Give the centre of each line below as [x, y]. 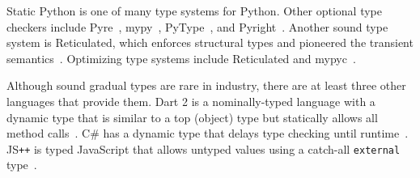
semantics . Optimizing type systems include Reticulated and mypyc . [181, 58]
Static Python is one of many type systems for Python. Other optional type [194, 11]
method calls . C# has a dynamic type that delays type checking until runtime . [208, 133]
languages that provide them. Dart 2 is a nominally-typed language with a [191, 101]
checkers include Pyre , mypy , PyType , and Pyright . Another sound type [197, 26]
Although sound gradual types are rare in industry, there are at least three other [206, 85]
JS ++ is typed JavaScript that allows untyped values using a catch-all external [204, 148]
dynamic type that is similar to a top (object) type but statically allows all [192, 117]
